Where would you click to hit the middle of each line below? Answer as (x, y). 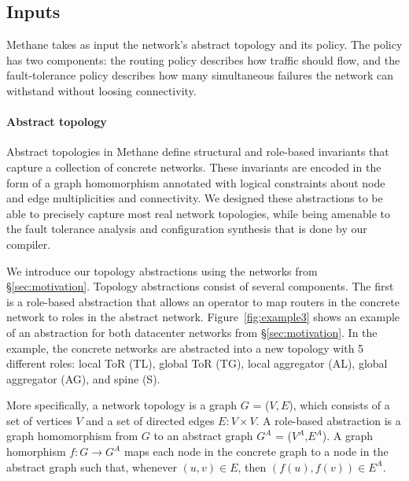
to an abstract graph (203, 436)
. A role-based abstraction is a (328, 420)
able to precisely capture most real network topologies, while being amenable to (199, 213)
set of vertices (39, 420)
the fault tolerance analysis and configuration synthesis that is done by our (187, 229)
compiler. (29, 244)
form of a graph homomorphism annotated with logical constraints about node (196, 182)
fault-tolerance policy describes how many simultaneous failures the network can (200, 75)
